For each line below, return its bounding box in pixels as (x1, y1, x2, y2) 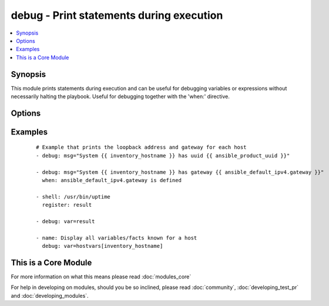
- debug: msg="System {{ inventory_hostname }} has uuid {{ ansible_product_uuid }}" (36, 152, 290, 159)
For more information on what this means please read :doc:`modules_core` (11, 273, 192, 280)
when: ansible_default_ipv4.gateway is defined (42, 177, 182, 183)
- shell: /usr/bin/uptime (36, 193, 111, 200)
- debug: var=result (36, 218, 95, 224)
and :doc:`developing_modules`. (11, 292, 89, 299)
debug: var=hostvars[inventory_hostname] (42, 243, 163, 250)
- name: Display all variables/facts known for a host (36, 234, 197, 241)
